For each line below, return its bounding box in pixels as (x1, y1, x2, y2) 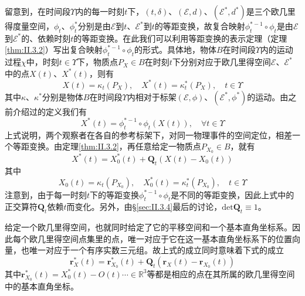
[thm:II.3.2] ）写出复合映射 (5, 43, 103, 56)
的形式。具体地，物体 (134, 43, 216, 56)
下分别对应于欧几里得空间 (172, 56, 271, 68)
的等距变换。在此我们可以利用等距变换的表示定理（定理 (73, 32, 287, 44)
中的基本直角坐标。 (5, 280, 79, 292)
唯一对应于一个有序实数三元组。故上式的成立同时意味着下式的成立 (29, 244, 284, 256)
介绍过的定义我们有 (12, 105, 87, 117)
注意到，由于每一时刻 (5, 188, 87, 200)
